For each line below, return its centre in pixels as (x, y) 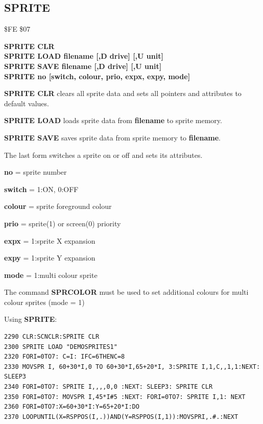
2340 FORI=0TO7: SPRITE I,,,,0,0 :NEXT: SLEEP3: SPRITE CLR (109, 387)
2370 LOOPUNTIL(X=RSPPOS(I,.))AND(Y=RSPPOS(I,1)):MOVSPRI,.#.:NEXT (121, 417)
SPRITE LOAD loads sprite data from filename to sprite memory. (113, 120)
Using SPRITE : (31, 319)
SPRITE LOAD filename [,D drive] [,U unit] (84, 56)
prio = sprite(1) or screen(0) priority (63, 223)
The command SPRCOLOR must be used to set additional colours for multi (126, 292)
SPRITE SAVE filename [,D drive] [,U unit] (83, 66)
